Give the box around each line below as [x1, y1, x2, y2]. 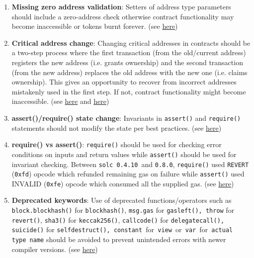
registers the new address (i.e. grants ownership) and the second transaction [11, 57, 243, 67]
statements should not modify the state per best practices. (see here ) [11, 122, 222, 133]
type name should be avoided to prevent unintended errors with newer [11, 234, 226, 245]
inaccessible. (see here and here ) [11, 96, 109, 106]
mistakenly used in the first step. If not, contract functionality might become [11, 86, 246, 96]
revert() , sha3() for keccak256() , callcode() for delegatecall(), [11, 214, 225, 225]
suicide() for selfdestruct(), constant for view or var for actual [11, 224, 233, 235]
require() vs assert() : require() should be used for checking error [11, 139, 222, 150]
